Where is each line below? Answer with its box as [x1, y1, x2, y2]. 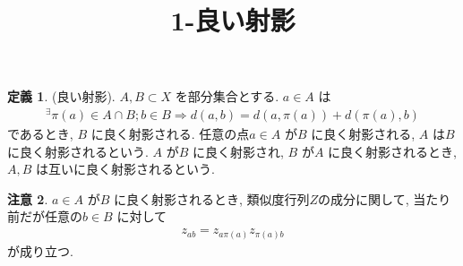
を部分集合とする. [175, 87, 279, 106]
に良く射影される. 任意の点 [90, 124, 250, 143]
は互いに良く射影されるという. [36, 159, 215, 178]
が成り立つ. [7, 241, 73, 260]
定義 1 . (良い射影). [7, 87, 116, 106]
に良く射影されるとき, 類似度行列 [113, 189, 310, 208]
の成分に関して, [318, 189, 409, 208]
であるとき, [7, 124, 73, 143]
